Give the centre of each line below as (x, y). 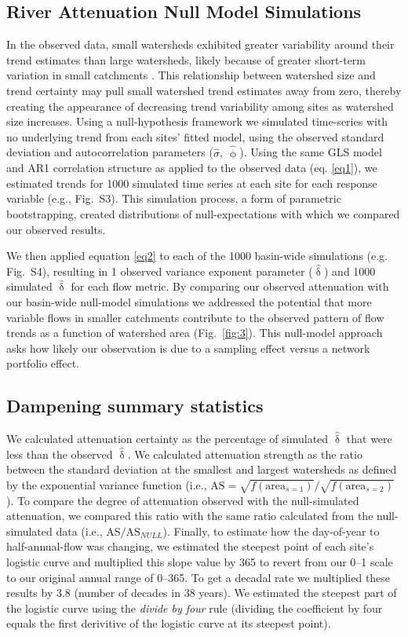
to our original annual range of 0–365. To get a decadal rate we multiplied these (199, 577)
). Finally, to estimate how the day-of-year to (271, 531)
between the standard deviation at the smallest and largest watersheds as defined (202, 469)
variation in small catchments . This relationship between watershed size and (191, 75)
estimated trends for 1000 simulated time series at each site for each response (192, 183)
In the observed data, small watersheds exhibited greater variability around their (200, 44)
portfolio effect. (43, 363)
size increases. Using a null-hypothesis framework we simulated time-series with (197, 121)
